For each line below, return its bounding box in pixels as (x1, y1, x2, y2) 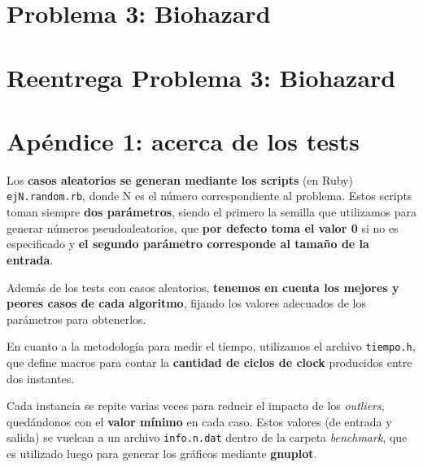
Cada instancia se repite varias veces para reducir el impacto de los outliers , (7, 397, 385, 414)
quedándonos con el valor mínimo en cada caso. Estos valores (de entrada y (7, 412, 392, 430)
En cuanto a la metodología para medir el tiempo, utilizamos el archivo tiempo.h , (7, 338, 416, 355)
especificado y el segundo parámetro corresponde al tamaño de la (7, 235, 369, 252)
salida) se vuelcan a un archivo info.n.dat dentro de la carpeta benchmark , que (7, 429, 408, 446)
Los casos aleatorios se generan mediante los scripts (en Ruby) (7, 171, 353, 188)
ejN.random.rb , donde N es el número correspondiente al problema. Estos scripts (7, 187, 412, 204)
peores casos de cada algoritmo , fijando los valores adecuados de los (7, 295, 367, 312)
